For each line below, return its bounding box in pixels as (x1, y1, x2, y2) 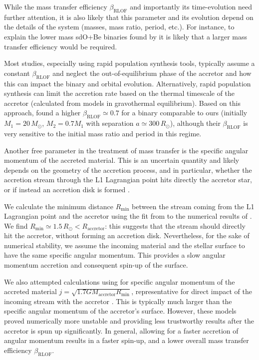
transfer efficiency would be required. (4, 41, 117, 51)
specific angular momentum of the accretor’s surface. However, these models (4, 306, 237, 316)
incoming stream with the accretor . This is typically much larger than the (4, 296, 232, 306)
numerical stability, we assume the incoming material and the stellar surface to (4, 240, 245, 250)
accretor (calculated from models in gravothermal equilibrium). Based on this (4, 97, 241, 108)
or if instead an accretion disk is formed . (4, 184, 130, 194)
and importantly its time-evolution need (130, 1, 252, 11)
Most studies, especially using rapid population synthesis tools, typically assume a (4, 58, 255, 68)
